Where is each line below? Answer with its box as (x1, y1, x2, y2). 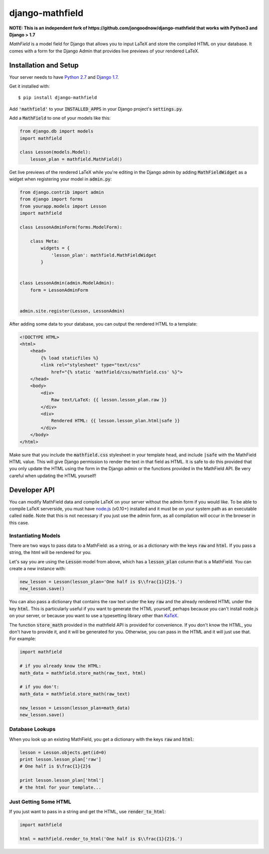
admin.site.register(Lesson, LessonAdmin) (19, 308, 125, 314)
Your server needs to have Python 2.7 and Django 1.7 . (9, 74, 119, 80)
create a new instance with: (9, 566, 66, 572)
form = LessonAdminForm (30, 287, 88, 293)
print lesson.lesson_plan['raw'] (19, 757, 102, 762)
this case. (9, 519, 29, 525)
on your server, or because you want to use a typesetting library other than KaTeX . (9, 613, 179, 619)
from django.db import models (19, 129, 94, 134)
